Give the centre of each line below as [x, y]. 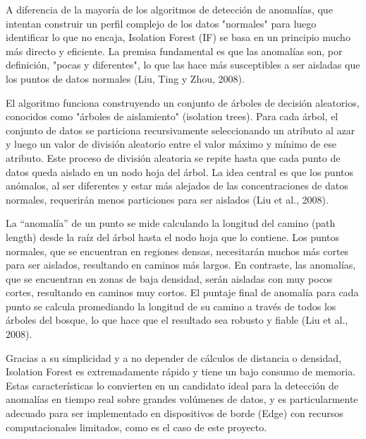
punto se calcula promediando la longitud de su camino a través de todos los [171, 306]
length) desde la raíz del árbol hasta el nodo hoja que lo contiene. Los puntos [173, 236]
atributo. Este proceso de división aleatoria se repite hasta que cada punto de [173, 157]
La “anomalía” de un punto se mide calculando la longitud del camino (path [171, 223]
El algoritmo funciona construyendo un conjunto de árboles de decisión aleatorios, [183, 102]
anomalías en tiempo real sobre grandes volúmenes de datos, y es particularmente [182, 399]
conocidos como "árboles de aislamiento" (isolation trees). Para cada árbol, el [172, 116]
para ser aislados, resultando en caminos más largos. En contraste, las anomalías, [181, 265]
